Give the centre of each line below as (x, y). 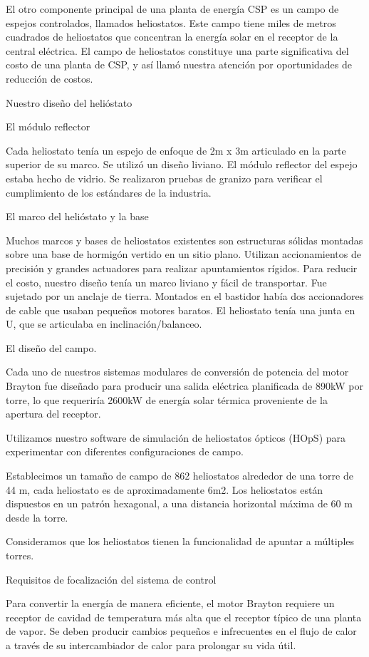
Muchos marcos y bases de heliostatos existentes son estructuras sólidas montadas (184, 240)
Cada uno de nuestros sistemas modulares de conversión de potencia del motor (177, 372)
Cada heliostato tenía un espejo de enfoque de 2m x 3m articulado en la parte (176, 150)
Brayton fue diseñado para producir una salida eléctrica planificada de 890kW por (184, 386)
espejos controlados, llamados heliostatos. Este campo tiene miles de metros (171, 22)
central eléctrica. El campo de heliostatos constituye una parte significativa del (177, 50)
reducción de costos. (50, 78)
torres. (20, 555)
